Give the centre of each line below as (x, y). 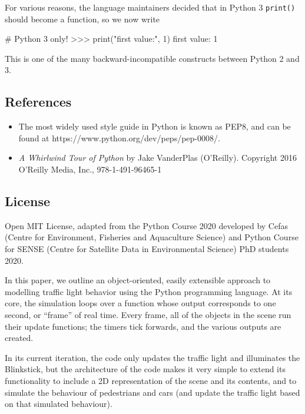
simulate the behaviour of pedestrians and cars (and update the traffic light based (152, 392)
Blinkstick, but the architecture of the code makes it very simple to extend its (145, 369)
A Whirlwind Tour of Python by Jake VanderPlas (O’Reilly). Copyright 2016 (158, 158)
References (38, 102)
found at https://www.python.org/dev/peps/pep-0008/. (119, 138)
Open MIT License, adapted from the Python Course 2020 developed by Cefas (146, 225)
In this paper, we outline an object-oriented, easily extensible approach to (138, 280)
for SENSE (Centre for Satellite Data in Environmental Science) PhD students (147, 249)
